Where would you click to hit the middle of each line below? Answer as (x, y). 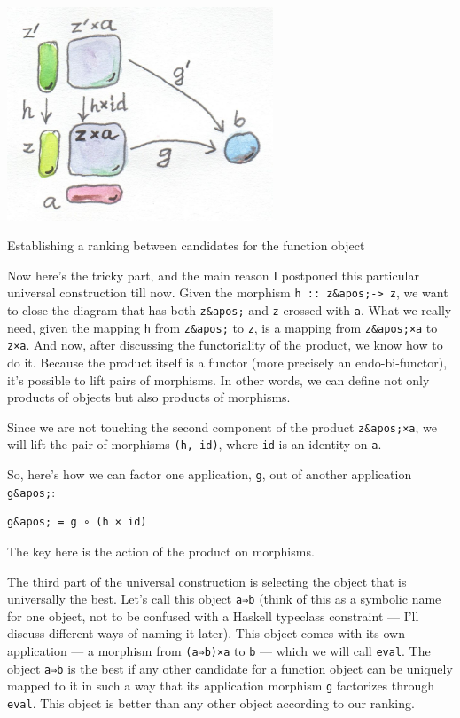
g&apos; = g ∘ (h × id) (77, 522)
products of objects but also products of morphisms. (149, 397)
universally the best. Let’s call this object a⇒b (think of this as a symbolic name (224, 599)
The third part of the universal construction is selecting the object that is (207, 581)
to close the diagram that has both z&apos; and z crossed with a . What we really (230, 310)
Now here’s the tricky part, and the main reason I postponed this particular (213, 275)
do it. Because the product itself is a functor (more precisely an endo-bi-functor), (227, 362)
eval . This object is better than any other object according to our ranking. (211, 702)
